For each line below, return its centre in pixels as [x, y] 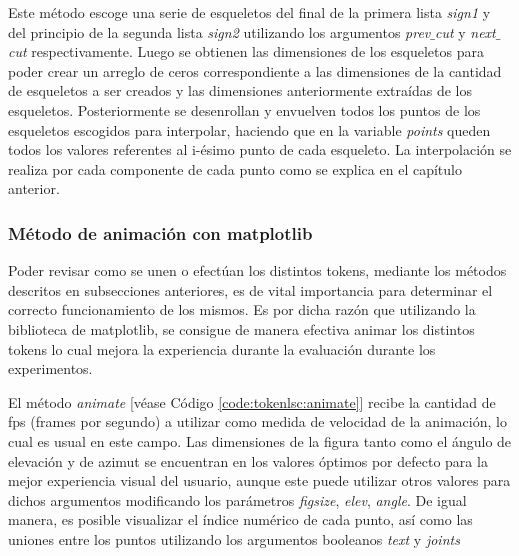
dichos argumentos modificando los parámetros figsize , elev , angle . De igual [237, 499]
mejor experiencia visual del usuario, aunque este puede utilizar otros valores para [259, 480]
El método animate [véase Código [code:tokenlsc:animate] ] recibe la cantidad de [252, 401]
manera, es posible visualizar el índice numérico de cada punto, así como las [240, 519]
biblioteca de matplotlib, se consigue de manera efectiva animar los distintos [241, 328]
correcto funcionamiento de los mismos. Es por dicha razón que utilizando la [242, 309]
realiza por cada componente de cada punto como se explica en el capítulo [235, 168]
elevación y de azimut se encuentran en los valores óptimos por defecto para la [248, 460]
